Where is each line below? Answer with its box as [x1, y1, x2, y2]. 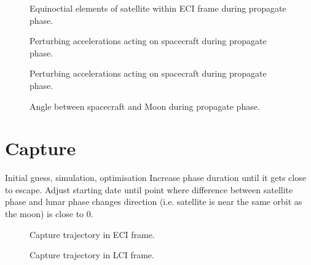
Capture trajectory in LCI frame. [30, 248, 154, 261]
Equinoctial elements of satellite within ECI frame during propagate [30, 2, 286, 14]
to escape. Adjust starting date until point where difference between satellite [5, 183, 293, 196]
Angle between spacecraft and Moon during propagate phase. [30, 99, 260, 112]
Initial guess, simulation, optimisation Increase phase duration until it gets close [5, 171, 306, 184]
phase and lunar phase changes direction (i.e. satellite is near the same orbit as [5, 195, 302, 208]
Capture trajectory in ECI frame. [30, 228, 155, 240]
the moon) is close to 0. [5, 207, 93, 220]
